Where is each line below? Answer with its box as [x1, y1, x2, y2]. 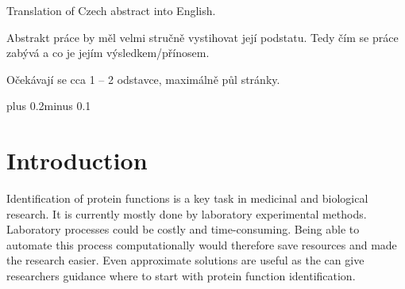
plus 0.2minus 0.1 [6, 97, 91, 114]
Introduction [6, 144, 148, 177]
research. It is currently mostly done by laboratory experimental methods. [6, 205, 367, 222]
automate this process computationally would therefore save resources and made [6, 236, 397, 253]
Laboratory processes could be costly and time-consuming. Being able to [6, 221, 360, 238]
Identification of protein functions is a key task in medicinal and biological [6, 190, 368, 207]
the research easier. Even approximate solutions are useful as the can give [6, 252, 364, 268]
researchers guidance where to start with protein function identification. [6, 268, 356, 284]
